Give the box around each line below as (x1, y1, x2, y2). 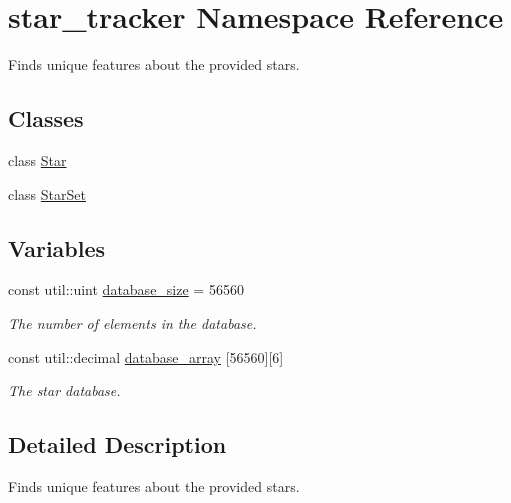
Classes (8, 103, 84, 134)
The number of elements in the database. (8, 312, 257, 333)
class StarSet (8, 183, 86, 204)
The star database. (8, 380, 121, 401)
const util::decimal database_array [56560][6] (8, 346, 284, 367)
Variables (8, 232, 106, 263)
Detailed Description (8, 429, 227, 460)
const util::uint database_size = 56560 (8, 279, 244, 300)
